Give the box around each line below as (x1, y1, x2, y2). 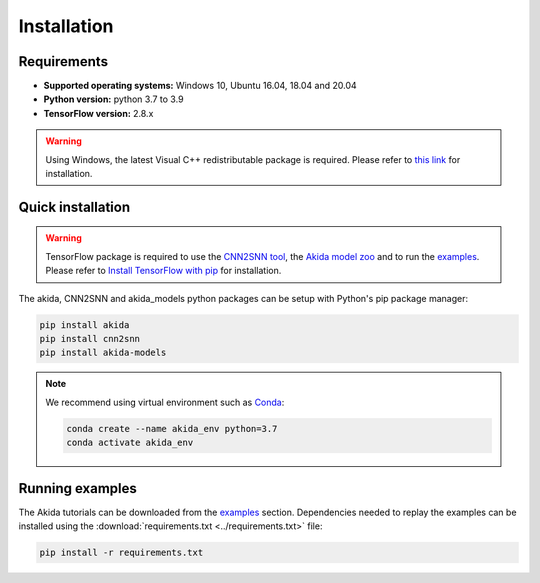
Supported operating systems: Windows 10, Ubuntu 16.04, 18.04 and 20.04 (43, 80, 357, 92)
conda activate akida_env (66, 437, 194, 449)
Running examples (18, 480, 137, 497)
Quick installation (18, 198, 131, 215)
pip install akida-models (39, 347, 167, 359)
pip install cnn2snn (39, 333, 140, 344)
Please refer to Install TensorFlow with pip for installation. (45, 265, 282, 277)
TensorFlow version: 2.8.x (43, 107, 154, 119)
